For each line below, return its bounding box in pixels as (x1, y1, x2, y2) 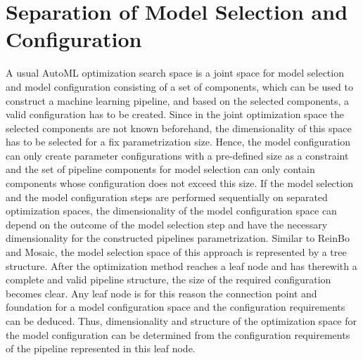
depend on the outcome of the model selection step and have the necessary (6, 217, 328, 231)
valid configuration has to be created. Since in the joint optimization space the (6, 107, 344, 122)
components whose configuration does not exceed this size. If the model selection (6, 176, 353, 191)
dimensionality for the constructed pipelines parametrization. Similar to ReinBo (6, 231, 350, 245)
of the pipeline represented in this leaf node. (6, 341, 196, 356)
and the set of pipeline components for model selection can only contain (6, 162, 315, 176)
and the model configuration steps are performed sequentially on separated (6, 189, 328, 204)
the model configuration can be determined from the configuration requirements (6, 327, 350, 342)
